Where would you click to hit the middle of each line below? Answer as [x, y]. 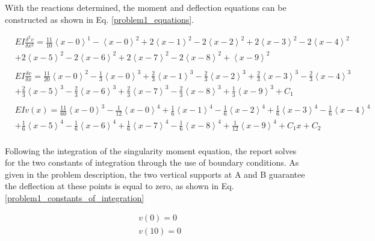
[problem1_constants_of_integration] [75, 197]
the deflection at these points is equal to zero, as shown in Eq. [119, 186]
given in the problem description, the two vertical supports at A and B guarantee [155, 174]
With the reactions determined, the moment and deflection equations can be [146, 7]
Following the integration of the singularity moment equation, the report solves [151, 150]
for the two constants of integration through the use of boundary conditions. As [152, 162]
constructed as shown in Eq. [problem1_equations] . [100, 19]
